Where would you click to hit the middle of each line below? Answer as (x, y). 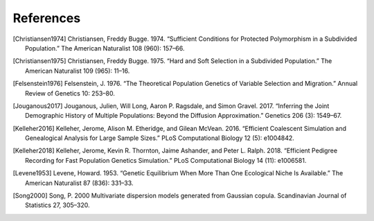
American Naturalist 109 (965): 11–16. (78, 71)
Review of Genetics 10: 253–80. (70, 93)
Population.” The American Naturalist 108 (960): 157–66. (105, 48)
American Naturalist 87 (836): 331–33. (79, 183)
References (47, 18)
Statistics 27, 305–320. (57, 205)
